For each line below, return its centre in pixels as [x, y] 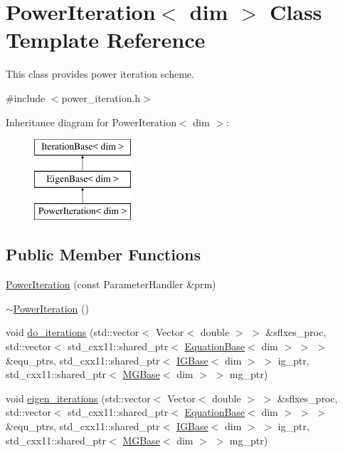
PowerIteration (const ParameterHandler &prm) [111, 284]
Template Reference [106, 40]
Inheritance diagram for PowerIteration [91, 122]
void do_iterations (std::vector [73, 332]
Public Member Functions [103, 254]
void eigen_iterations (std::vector [78, 398]
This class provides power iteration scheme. [100, 74]
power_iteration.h [101, 97]
